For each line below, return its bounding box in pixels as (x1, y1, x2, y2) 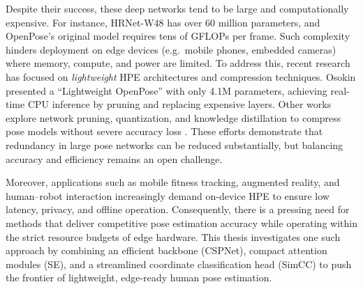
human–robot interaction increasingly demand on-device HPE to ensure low (6, 188, 329, 203)
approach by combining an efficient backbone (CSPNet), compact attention (6, 243, 327, 258)
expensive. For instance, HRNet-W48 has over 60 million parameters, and (6, 15, 320, 29)
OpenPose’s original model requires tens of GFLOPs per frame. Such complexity (6, 29, 350, 43)
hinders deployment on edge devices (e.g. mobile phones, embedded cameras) (6, 42, 336, 56)
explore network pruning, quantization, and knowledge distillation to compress (6, 110, 341, 125)
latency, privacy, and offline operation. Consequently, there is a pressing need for (6, 202, 350, 217)
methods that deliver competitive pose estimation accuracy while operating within (6, 215, 357, 230)
